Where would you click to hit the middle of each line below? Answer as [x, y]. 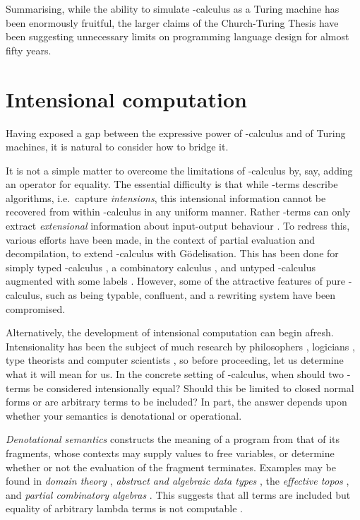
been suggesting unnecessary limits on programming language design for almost [178, 36]
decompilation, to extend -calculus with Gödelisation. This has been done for [172, 253]
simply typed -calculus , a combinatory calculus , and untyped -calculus [161, 267]
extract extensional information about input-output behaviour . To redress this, [178, 226]
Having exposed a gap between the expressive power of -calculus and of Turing [176, 132]
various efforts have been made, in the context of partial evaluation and [161, 239]
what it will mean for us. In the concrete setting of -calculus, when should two [175, 374]
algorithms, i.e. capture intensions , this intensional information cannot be [166, 197]
